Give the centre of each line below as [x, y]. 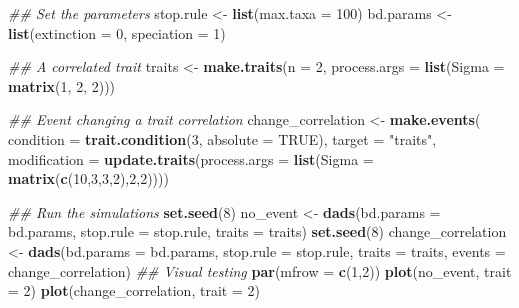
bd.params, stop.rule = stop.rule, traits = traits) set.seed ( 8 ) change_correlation [257, 231]
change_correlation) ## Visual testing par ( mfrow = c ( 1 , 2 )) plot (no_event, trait [260, 270]
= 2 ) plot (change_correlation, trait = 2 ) [134, 290]
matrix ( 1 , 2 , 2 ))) [62, 85]
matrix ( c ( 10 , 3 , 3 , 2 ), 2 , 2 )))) [88, 178]
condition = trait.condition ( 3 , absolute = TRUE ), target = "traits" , [222, 138]
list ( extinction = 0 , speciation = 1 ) [117, 32]
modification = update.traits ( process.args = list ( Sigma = [191, 158]
